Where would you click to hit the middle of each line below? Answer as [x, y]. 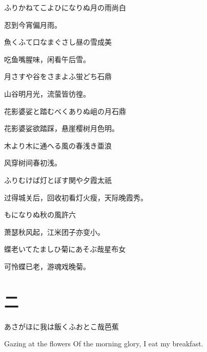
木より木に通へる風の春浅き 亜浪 [58, 145]
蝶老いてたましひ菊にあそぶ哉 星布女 [65, 249]
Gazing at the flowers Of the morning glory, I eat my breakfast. [104, 344]
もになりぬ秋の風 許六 [40, 215]
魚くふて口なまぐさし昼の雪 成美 [58, 42]
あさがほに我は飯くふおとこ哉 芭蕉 [61, 326]
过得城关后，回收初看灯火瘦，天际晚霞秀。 [76, 197]
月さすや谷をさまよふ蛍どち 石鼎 [58, 76]
